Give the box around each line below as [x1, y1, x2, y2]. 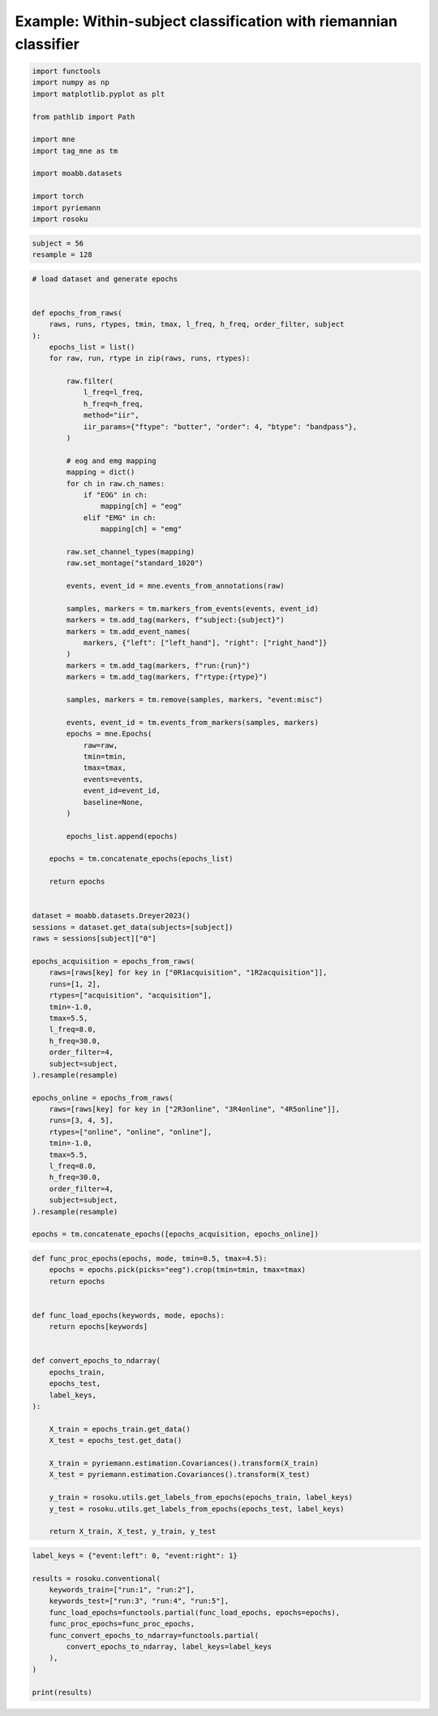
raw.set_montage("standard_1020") [66, 558, 204, 568]
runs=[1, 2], [49, 980, 101, 988]
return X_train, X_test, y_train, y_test [49, 1527, 217, 1536]
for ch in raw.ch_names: [66, 479, 165, 488]
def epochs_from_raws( [32, 308, 122, 317]
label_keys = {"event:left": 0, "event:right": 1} [32, 1551, 238, 1560]
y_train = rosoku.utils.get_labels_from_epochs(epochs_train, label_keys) [49, 1492, 353, 1502]
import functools [32, 66, 101, 76]
